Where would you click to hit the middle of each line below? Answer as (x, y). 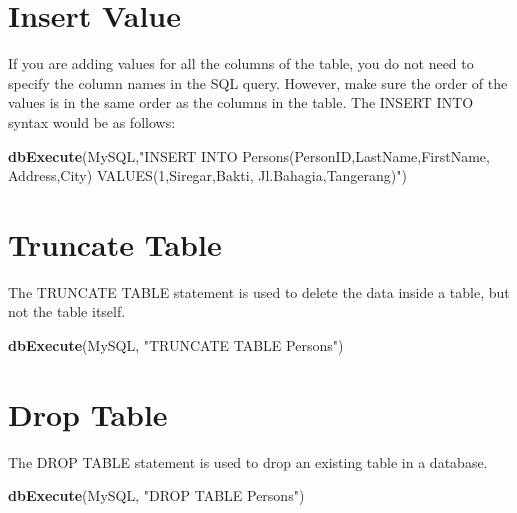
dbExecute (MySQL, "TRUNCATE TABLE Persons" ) (176, 345)
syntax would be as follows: (92, 121)
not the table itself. (67, 311)
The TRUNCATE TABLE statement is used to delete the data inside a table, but (259, 291)
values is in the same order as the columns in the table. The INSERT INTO (241, 102)
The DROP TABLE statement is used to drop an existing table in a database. (248, 461)
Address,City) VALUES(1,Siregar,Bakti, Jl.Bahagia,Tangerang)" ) (207, 175)
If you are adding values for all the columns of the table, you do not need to (241, 63)
